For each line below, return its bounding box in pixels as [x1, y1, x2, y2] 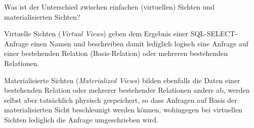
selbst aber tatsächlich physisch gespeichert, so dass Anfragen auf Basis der [4, 94, 237, 105]
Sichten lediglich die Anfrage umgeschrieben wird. [4, 114, 158, 124]
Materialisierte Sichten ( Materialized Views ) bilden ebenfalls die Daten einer [4, 75, 240, 85]
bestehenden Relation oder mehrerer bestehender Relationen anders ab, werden [4, 85, 250, 95]
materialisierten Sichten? [4, 11, 80, 22]
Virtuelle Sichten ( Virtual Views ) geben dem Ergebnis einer [4, 28, 189, 39]
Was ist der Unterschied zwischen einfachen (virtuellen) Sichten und [4, 2, 215, 12]
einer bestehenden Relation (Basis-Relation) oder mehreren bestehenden [4, 48, 228, 58]
